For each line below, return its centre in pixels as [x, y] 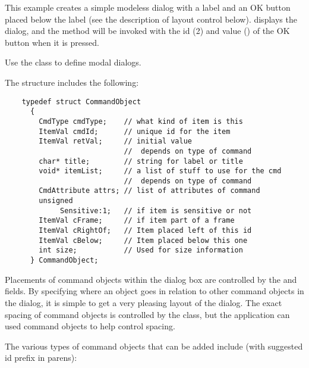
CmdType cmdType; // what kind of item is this [141, 121]
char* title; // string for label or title [141, 161]
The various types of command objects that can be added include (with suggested [154, 346]
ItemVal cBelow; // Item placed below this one [143, 240]
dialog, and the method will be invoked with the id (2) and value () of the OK [147, 31]
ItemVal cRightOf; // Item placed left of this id [145, 231]
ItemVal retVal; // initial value [115, 141]
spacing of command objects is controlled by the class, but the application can [147, 314]
